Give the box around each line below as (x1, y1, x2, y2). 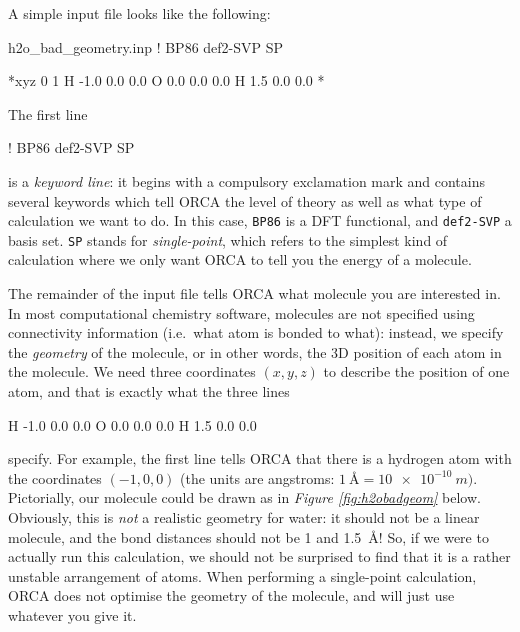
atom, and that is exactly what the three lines (8, 381, 290, 402)
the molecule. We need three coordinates (8, 361, 256, 382)
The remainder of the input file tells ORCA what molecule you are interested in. (8, 283, 501, 304)
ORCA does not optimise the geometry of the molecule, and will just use (8, 585, 455, 606)
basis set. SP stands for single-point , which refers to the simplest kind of (8, 229, 448, 250)
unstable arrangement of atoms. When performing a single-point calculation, (8, 565, 477, 586)
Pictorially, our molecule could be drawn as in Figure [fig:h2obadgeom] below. (8, 487, 481, 508)
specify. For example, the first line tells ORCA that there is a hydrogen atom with (8, 448, 512, 469)
